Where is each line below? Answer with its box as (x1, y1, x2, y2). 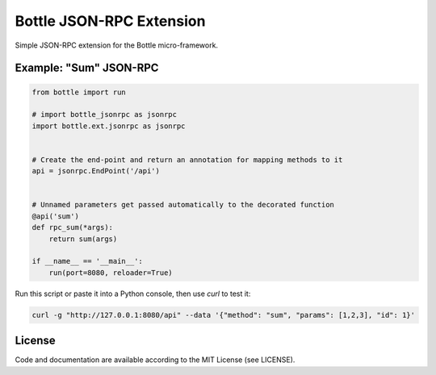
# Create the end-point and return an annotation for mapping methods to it (31, 155, 343, 165)
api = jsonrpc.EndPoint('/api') (31, 166, 161, 176)
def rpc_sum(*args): (31, 223, 113, 232)
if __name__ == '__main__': (31, 256, 143, 266)
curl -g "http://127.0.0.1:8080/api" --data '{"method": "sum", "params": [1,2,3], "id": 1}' (31, 310, 416, 319)
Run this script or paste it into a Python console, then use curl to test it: (15, 289, 251, 298)
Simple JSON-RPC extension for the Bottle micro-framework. (15, 40, 218, 50)
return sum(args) (48, 234, 118, 244)
